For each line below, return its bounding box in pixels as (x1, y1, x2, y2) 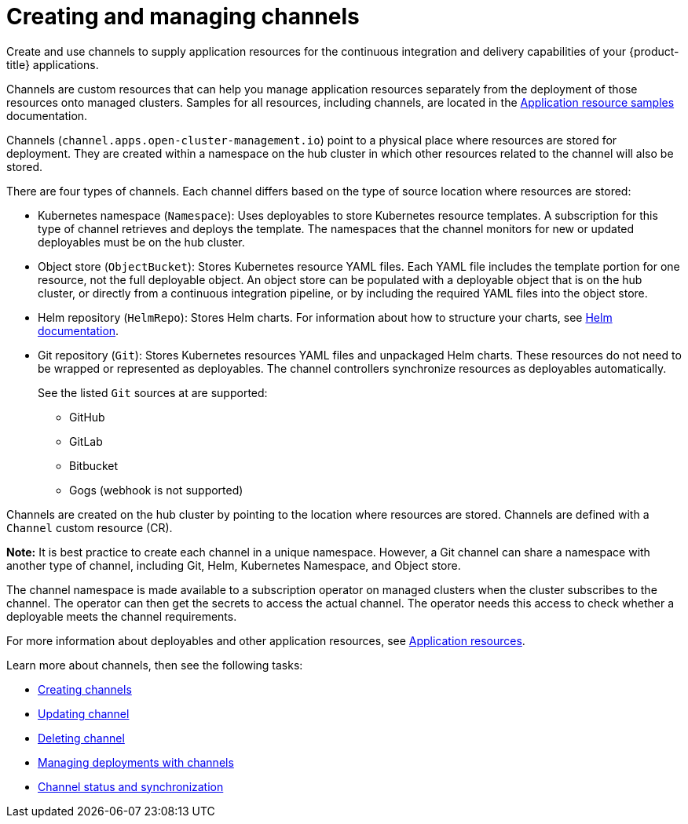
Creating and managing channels (6, 3, 360, 30)
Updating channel (38, 706, 130, 720)
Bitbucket (69, 458, 119, 472)
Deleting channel (38, 731, 125, 745)
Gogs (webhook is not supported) (69, 483, 243, 497)
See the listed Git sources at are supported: (38, 385, 268, 399)
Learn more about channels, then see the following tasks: (6, 658, 303, 672)
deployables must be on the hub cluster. (38, 235, 245, 249)
